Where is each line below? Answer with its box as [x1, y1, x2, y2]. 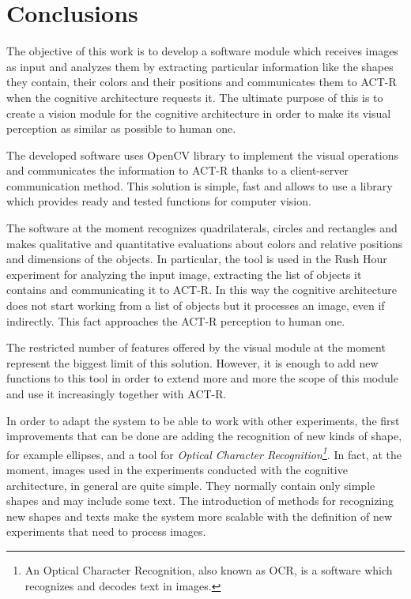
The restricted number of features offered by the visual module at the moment [6, 339, 386, 356]
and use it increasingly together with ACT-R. [6, 386, 227, 401]
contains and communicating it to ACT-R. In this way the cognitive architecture [6, 281, 397, 298]
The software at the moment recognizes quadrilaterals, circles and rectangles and [6, 220, 398, 236]
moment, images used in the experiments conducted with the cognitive [6, 461, 348, 478]
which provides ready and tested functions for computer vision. [6, 193, 311, 209]
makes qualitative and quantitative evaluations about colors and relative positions [6, 235, 403, 251]
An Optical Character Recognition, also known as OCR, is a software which [25, 562, 393, 578]
